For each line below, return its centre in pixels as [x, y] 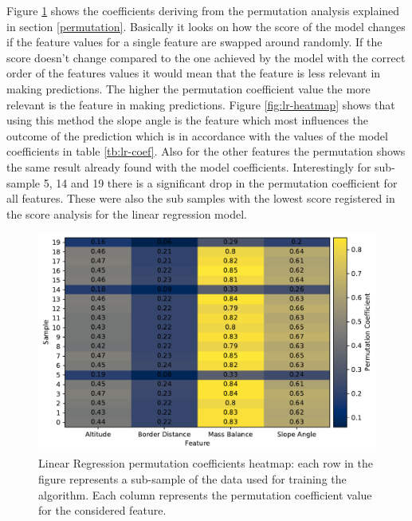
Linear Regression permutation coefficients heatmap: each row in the [206, 463]
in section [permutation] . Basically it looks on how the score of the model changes [206, 26]
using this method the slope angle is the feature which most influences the [187, 120]
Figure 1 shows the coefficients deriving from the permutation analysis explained [203, 10]
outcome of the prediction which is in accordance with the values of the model [197, 135]
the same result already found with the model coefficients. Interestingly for [189, 166]
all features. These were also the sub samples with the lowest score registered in [201, 198]
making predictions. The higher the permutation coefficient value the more [188, 88]
